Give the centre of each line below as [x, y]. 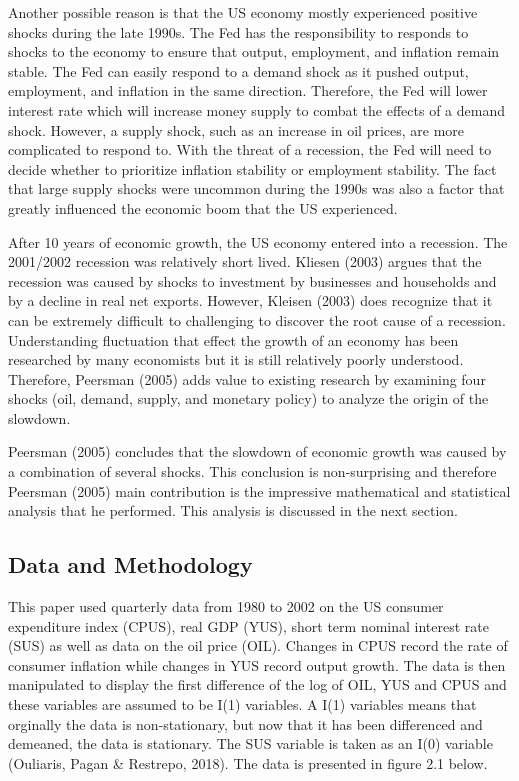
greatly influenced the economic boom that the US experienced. [203, 207]
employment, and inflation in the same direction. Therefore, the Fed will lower [248, 90]
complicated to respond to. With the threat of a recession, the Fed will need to [250, 149]
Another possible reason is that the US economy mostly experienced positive [243, 12]
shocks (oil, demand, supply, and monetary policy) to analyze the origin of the [248, 398]
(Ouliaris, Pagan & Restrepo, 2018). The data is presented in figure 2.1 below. [248, 762]
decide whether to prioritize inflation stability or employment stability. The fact [252, 168]
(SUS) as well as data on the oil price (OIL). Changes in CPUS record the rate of [258, 645]
